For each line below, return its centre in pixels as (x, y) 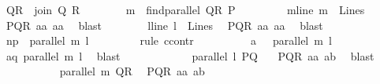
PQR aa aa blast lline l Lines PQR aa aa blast (164, 25)
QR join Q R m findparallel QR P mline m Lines (185, 9)
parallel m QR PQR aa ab (132, 71)
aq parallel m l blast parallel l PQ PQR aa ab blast (190, 55)
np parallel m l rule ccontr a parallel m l (169, 40)
